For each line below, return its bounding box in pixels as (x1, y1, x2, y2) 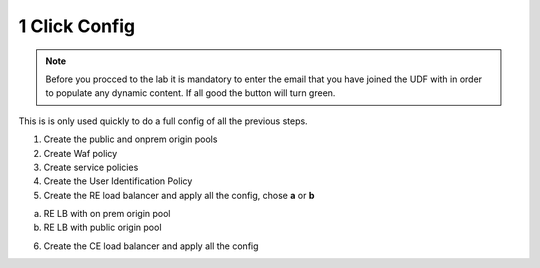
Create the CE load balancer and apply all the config (43, 240, 259, 252)
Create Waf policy (43, 147, 118, 159)
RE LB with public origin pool (43, 221, 162, 234)
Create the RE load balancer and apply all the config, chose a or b (43, 189, 315, 201)
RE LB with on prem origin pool (43, 208, 171, 220)
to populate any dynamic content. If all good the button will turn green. (45, 87, 336, 99)
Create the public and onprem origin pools (43, 133, 218, 145)
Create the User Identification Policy (43, 175, 193, 187)
